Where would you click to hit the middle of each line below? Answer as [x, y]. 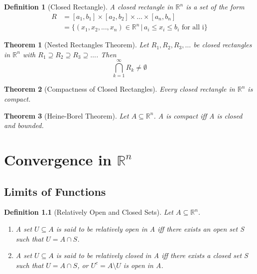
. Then [106, 54]
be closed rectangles [223, 45]
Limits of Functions [55, 191]
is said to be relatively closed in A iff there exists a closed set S [152, 255]
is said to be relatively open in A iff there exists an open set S [150, 229]
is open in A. [143, 265]
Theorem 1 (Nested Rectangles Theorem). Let [76, 45]
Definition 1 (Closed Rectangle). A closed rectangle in [89, 6]
